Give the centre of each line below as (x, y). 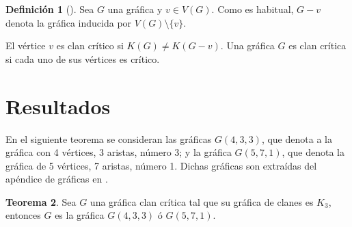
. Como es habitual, (253, 9)
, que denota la (313, 152)
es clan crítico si (90, 45)
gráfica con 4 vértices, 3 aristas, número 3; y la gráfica (119, 152)
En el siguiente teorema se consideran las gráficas (109, 138)
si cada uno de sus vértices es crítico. (83, 58)
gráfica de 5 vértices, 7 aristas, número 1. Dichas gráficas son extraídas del (161, 165)
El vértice (26, 45)
